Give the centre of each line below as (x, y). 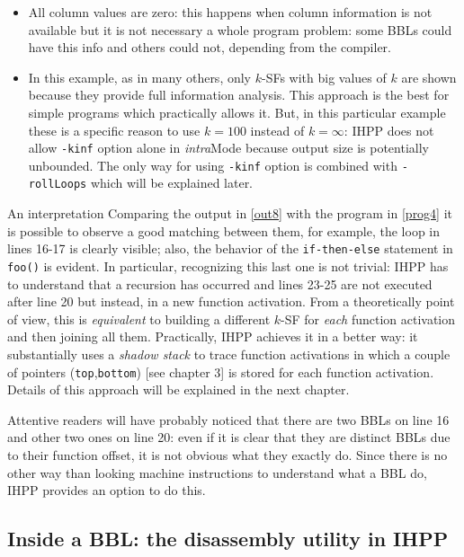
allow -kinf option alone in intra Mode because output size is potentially (228, 148)
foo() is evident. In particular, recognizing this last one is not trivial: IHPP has (228, 265)
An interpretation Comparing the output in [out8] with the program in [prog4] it (230, 213)
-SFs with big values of (324, 77)
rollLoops (58, 185)
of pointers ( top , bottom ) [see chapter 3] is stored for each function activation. (221, 371)
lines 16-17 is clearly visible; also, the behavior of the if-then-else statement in (230, 248)
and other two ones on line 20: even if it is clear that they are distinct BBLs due (229, 437)
